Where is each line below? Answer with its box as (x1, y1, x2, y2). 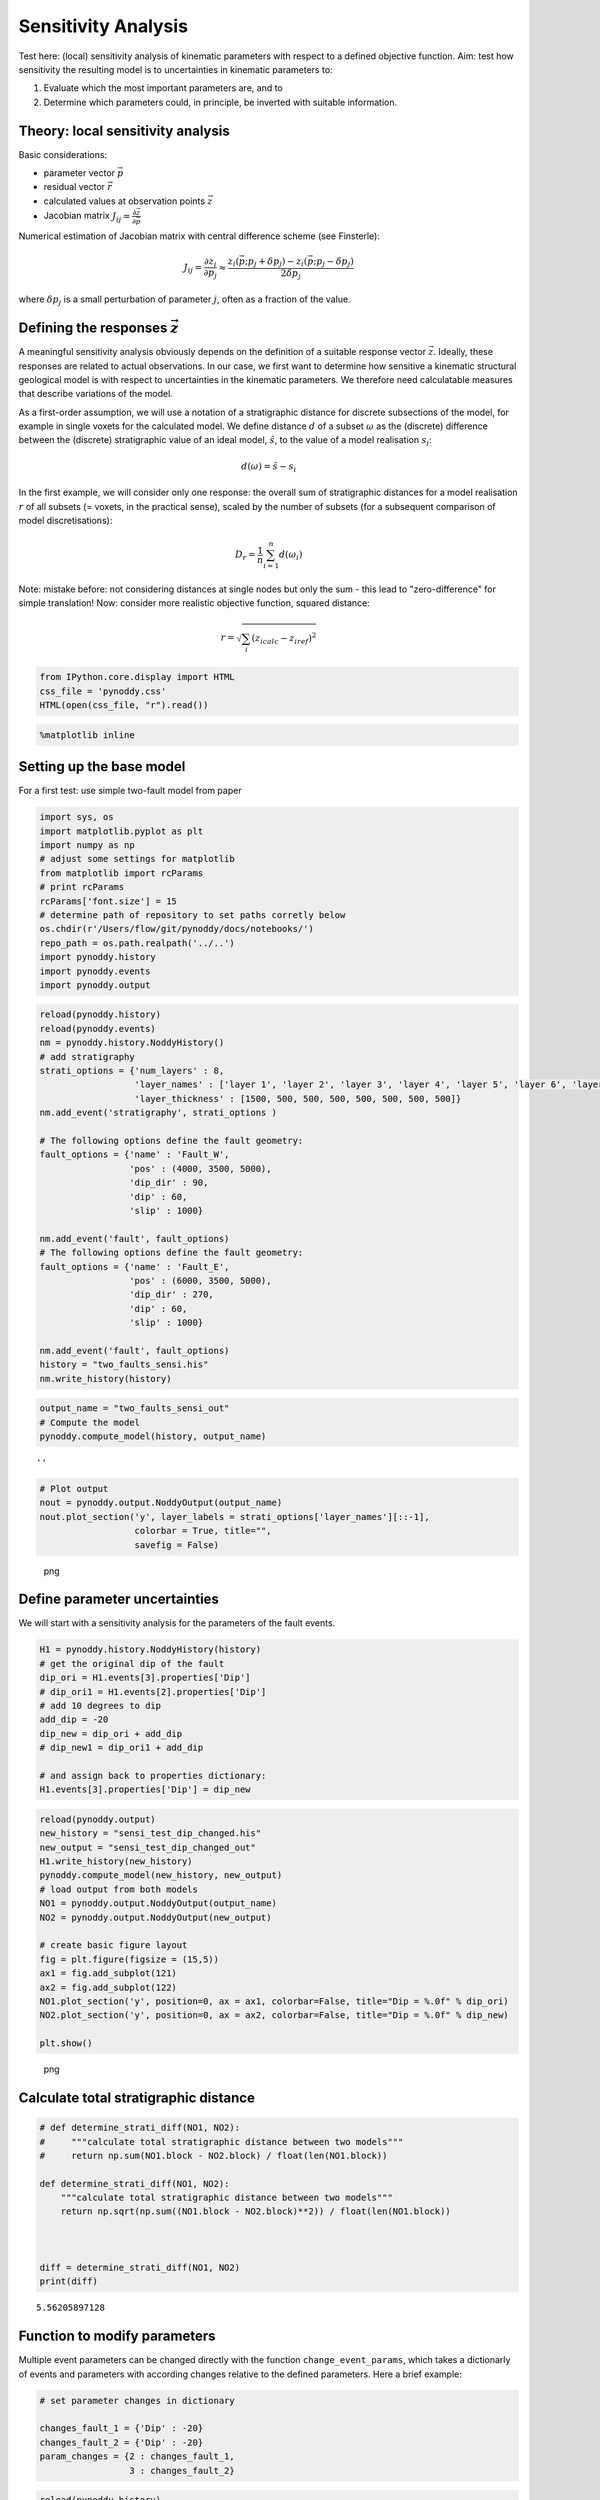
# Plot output (39, 1483, 109, 1494)
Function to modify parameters (18, 2328, 216, 2345)
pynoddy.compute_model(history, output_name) (39, 1430, 267, 1442)
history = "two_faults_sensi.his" (39, 1359, 209, 1370)
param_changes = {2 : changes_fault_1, (39, 2451, 235, 2462)
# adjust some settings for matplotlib (39, 853, 235, 865)
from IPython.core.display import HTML (39, 671, 235, 683)
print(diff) (39, 2276, 99, 2287)
